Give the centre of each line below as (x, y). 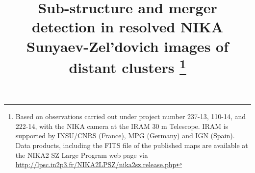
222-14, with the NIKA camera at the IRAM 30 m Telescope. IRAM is (122, 126)
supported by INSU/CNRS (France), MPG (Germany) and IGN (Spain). (125, 136)
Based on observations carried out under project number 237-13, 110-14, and (131, 116)
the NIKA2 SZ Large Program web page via (82, 155)
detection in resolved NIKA (127, 27)
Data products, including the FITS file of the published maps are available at (132, 145)
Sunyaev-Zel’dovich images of (127, 46)
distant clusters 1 (127, 66)
